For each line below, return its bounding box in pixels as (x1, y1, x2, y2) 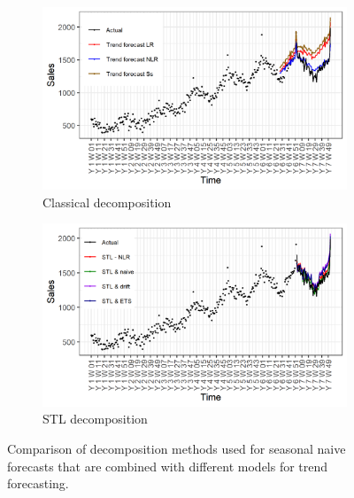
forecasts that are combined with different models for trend (7, 456, 328, 475)
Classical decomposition (42, 192, 172, 211)
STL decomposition (42, 409, 148, 428)
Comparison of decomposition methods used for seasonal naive (7, 439, 346, 457)
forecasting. (7, 474, 69, 493)
